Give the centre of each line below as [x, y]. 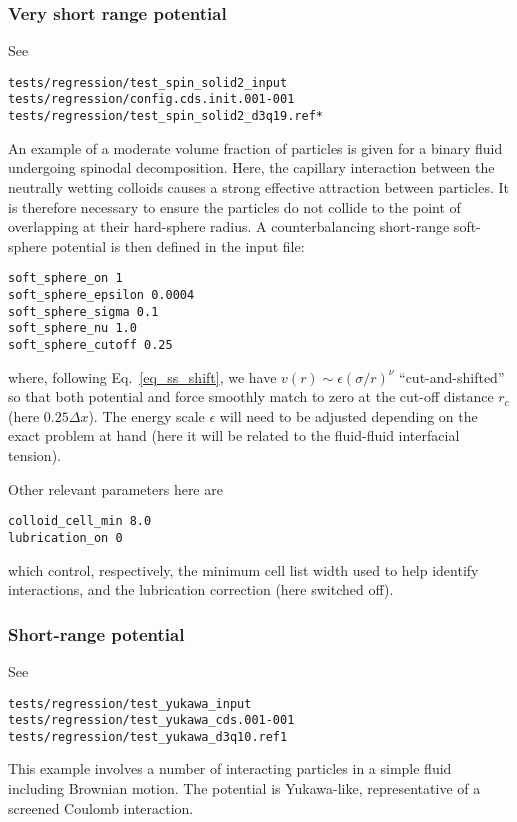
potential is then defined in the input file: [178, 245]
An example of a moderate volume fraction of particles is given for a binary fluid [255, 147]
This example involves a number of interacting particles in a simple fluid [230, 768]
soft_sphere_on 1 [65, 278]
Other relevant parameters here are [115, 488]
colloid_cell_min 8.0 [80, 521]
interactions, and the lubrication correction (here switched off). [201, 589]
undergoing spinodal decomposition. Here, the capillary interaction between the [251, 167]
